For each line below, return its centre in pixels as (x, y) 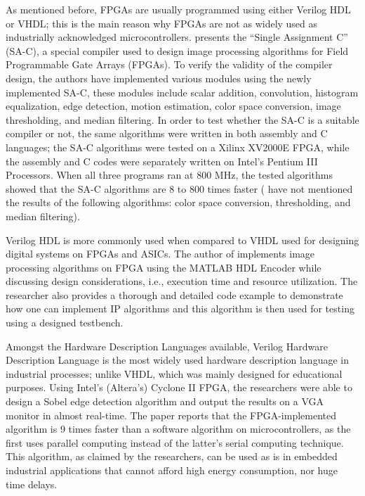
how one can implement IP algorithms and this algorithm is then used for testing (180, 309)
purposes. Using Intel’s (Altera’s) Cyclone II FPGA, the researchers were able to (179, 387)
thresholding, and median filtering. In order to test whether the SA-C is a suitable (182, 119)
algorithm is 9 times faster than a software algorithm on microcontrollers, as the (178, 429)
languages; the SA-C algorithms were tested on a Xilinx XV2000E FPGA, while (178, 147)
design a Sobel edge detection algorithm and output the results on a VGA (165, 401)
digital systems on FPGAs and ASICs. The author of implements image (160, 254)
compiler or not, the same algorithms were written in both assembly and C (167, 133)
